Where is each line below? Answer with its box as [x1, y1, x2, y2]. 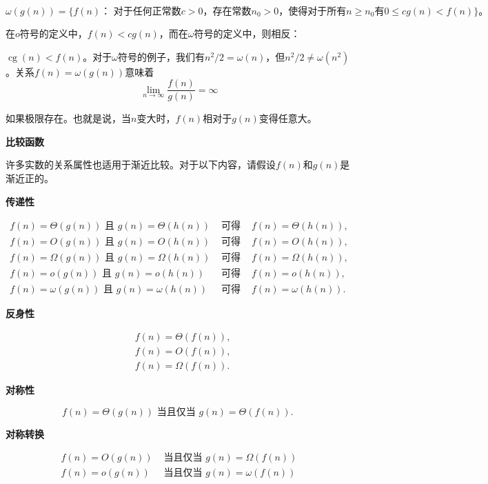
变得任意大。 [258, 111, 317, 125]
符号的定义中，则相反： [194, 26, 301, 40]
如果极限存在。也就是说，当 [6, 111, 131, 125]
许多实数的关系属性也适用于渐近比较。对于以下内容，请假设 [6, 157, 276, 172]
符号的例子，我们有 [117, 49, 205, 63]
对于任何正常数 [113, 7, 181, 17]
